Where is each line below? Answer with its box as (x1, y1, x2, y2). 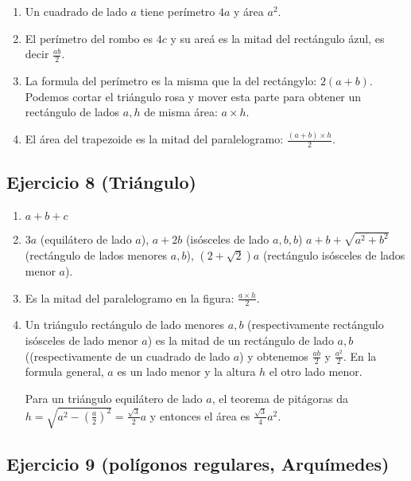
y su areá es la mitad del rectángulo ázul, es (170, 29, 385, 46)
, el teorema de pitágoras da (211, 390, 348, 407)
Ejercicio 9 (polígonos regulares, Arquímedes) (6, 451, 390, 475)
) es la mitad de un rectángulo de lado (147, 332, 334, 349)
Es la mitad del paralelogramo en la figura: (25, 289, 235, 306)
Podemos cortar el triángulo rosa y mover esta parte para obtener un (25, 88, 362, 104)
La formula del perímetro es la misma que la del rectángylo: (25, 72, 317, 89)
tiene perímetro (140, 3, 215, 19)
